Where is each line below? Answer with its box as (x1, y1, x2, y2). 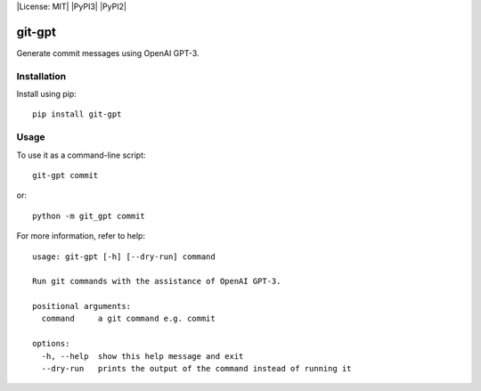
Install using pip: (16, 89, 77, 100)
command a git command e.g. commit (41, 314, 216, 324)
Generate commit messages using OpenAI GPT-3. (16, 47, 200, 58)
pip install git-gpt (32, 110, 122, 119)
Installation (16, 69, 67, 82)
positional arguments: (32, 301, 132, 312)
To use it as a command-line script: (16, 150, 146, 160)
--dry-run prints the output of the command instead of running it (41, 363, 352, 374)
